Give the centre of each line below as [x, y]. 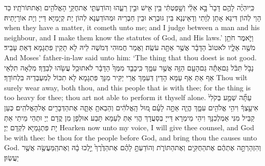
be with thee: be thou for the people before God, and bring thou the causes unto [131, 137]
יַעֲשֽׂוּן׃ [12, 157]
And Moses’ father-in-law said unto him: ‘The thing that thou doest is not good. [130, 57]
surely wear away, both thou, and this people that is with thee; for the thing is [127, 87]
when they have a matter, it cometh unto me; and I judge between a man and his [132, 27]
